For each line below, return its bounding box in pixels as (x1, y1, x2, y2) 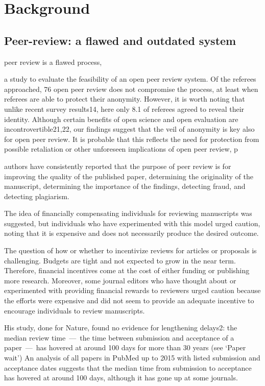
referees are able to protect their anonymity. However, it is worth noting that (4, 93, 245, 104)
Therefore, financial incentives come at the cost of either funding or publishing (4, 265, 250, 276)
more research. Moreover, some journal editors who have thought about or (4, 275, 236, 285)
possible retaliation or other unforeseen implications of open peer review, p (4, 143, 238, 154)
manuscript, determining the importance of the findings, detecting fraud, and (4, 181, 246, 191)
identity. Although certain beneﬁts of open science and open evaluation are (4, 113, 238, 124)
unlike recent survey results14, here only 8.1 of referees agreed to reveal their (4, 103, 245, 114)
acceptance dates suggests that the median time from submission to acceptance (4, 362, 252, 373)
